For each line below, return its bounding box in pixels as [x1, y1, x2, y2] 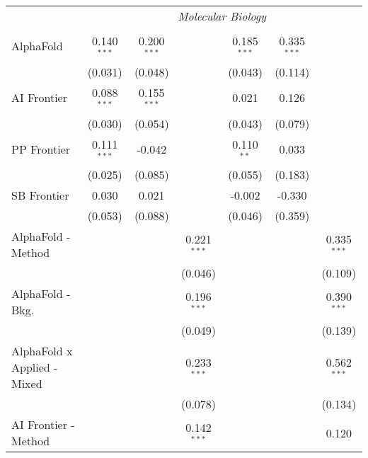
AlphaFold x [11, 343, 73, 360]
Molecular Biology [178, 8, 266, 24]
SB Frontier [11, 187, 69, 204]
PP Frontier [11, 140, 71, 157]
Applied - [11, 359, 58, 376]
